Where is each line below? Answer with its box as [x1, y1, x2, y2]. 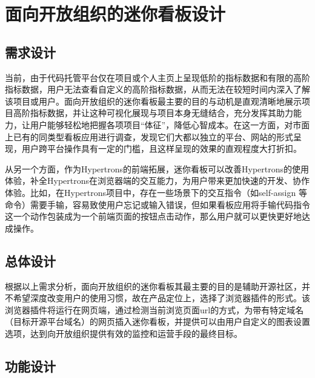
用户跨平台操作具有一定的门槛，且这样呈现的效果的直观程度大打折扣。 [21, 142, 302, 155]
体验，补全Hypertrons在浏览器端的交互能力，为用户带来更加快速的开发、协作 [5, 174, 310, 187]
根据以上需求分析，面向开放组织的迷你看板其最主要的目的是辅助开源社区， [5, 279, 302, 292]
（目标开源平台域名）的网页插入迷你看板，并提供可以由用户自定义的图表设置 [5, 315, 310, 328]
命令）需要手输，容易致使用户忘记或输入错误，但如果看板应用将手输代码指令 [5, 198, 310, 210]
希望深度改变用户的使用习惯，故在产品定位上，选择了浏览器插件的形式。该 [13, 292, 310, 304]
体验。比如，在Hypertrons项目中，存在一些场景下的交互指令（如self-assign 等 [5, 186, 307, 198]
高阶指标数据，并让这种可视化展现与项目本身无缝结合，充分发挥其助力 [13, 106, 293, 119]
